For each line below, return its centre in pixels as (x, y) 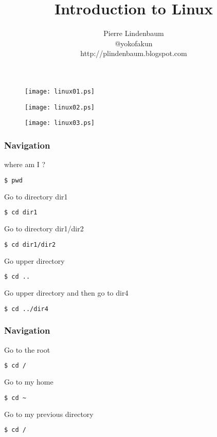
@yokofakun (134, 43)
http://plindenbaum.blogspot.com (134, 53)
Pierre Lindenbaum (134, 33)
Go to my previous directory (49, 414)
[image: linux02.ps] (60, 107)
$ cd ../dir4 (26, 309)
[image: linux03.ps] (60, 123)
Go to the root (27, 349)
